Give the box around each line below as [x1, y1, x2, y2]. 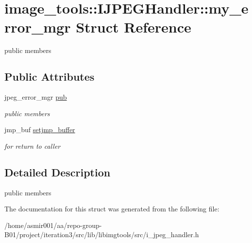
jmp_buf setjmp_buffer [4, 124, 75, 135]
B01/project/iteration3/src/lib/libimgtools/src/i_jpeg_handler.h [4, 229, 199, 240]
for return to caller [4, 140, 61, 151]
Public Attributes [4, 69, 95, 84]
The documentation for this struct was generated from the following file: [4, 204, 219, 214]
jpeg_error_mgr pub [4, 92, 67, 102]
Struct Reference [76, 17, 191, 37]
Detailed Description [4, 164, 111, 179]
